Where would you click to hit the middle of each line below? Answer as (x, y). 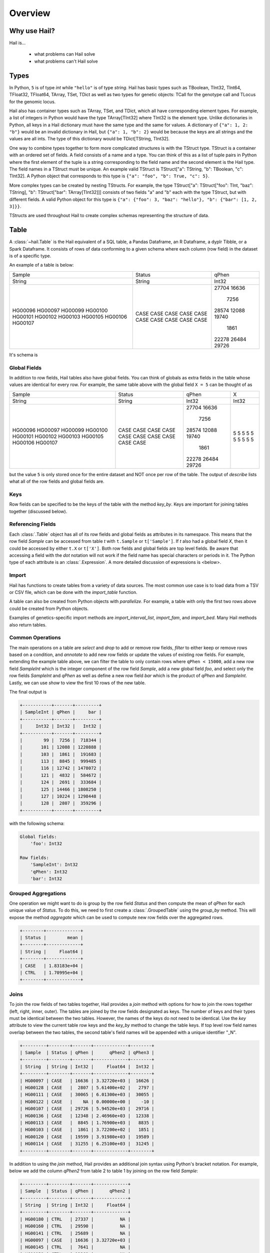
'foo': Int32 (46, 844)
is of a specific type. (30, 256)
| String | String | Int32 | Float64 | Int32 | (87, 1067)
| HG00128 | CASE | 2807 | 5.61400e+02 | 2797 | (87, 1088)
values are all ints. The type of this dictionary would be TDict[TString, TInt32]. (89, 139)
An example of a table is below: (41, 265)
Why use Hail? (32, 31)
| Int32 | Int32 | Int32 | (61, 726)
